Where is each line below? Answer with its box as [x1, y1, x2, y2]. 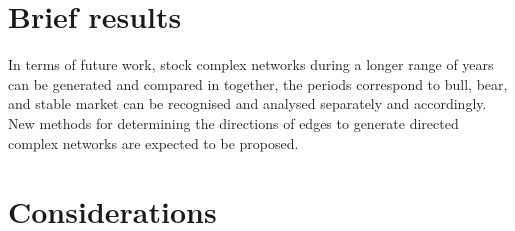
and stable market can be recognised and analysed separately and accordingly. [8, 93, 487, 114]
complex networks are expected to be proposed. [8, 132, 299, 153]
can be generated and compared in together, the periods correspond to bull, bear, [8, 73, 508, 94]
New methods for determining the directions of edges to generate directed [8, 112, 459, 133]
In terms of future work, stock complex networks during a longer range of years [8, 54, 494, 75]
